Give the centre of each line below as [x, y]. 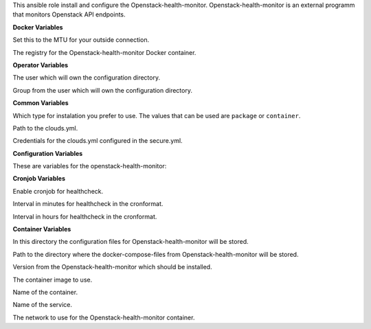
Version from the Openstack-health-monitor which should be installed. [112, 267]
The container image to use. [53, 280]
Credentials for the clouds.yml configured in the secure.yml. [98, 141]
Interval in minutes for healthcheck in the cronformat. [88, 204]
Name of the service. [42, 305]
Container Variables [42, 229]
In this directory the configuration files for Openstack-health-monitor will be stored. [131, 242]
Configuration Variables [48, 153]
